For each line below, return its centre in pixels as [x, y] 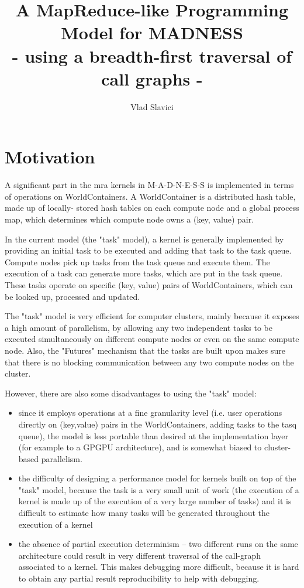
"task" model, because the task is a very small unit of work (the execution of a [159, 489]
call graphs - [152, 78]
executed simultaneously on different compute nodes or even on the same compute [152, 339]
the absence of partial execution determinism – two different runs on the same [158, 544]
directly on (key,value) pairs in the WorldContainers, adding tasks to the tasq [158, 424]
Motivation [50, 157]
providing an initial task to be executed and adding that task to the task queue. [148, 250]
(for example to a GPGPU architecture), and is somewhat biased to [140, 447]
